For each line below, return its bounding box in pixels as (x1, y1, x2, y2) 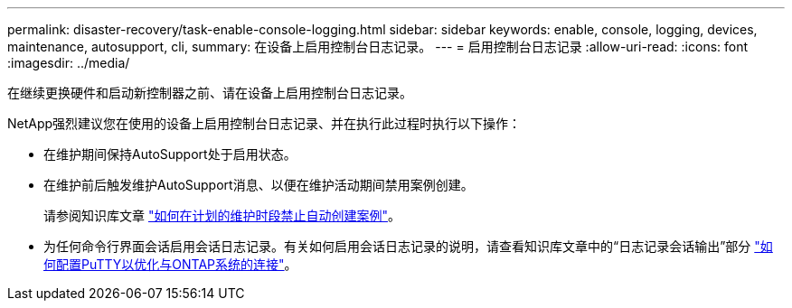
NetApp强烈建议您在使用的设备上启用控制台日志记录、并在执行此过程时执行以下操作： (7, 116, 522, 131)
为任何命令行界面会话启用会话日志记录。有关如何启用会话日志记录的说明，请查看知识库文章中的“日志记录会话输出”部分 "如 (43, 238, 773, 254)
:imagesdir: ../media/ (7, 55, 130, 70)
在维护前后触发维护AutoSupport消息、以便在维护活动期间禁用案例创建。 (43, 177, 474, 192)
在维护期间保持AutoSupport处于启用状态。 (43, 146, 297, 162)
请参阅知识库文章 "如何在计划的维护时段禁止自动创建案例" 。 (43, 208, 401, 223)
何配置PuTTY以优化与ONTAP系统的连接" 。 (43, 257, 297, 272)
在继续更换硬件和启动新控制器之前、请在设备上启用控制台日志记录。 (7, 85, 412, 100)
